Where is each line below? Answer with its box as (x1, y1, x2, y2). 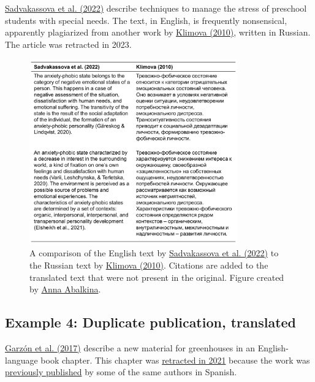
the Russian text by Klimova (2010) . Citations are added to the (29, 258, 268, 271)
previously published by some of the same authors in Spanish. (5, 365, 237, 378)
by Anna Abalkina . (29, 283, 101, 296)
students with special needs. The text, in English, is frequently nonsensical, (5, 13, 287, 26)
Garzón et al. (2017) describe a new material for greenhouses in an (5, 341, 256, 354)
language (5, 353, 38, 366)
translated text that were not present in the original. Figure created (29, 270, 284, 283)
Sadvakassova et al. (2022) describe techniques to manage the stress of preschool (5, 2, 307, 14)
